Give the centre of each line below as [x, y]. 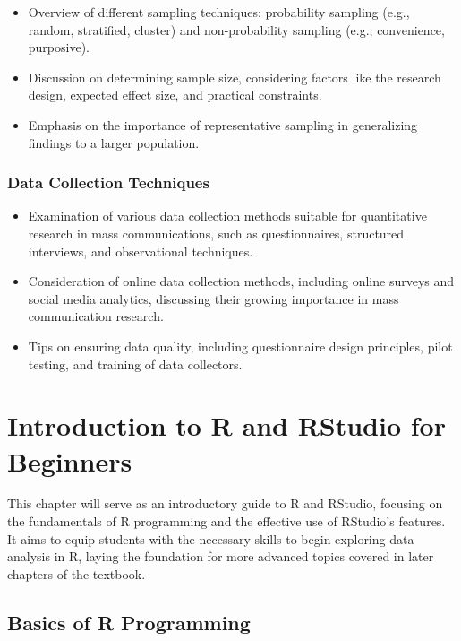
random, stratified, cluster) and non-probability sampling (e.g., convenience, [236, 29]
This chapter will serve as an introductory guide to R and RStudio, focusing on [225, 503]
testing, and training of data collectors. [135, 364]
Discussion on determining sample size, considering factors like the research [235, 77]
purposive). [59, 47]
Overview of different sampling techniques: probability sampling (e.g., [219, 12]
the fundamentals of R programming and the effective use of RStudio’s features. [226, 521]
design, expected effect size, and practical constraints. [175, 95]
